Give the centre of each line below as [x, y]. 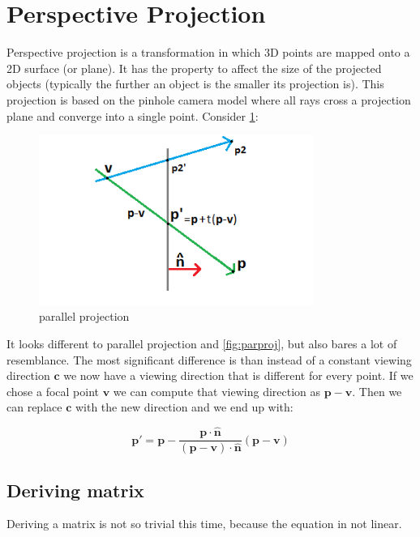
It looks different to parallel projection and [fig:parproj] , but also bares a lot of [202, 343]
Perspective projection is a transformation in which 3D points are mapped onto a [208, 52]
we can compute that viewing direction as [217, 391]
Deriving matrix [75, 490]
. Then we [377, 391]
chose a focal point [53, 391]
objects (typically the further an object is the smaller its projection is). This [195, 84]
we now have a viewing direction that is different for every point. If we [238, 375]
